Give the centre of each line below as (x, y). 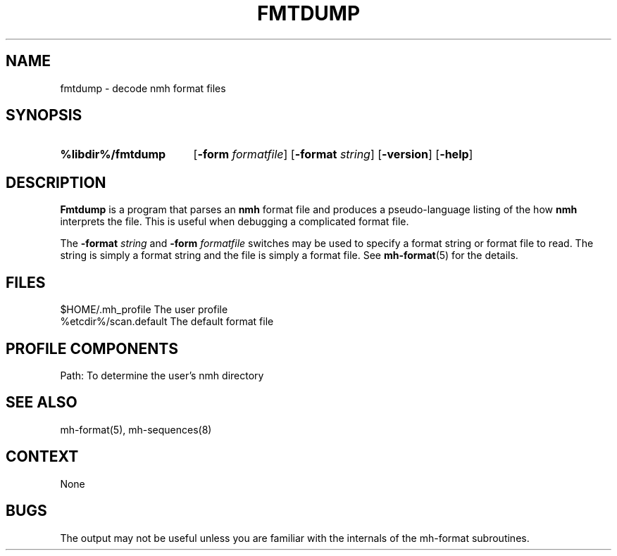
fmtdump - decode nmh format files (143, 88)
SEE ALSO (42, 403)
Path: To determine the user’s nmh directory (162, 375)
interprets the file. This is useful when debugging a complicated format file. (235, 222)
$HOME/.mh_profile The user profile (144, 310)
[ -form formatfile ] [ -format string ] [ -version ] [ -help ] (333, 154)
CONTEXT (42, 457)
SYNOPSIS (44, 115)
